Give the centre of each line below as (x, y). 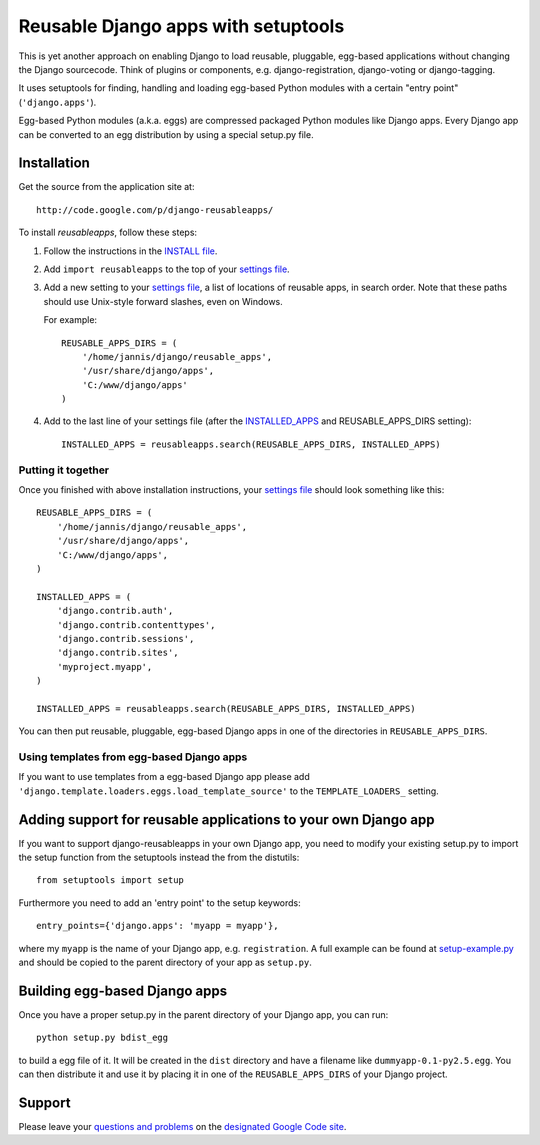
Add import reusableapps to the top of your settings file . (166, 269)
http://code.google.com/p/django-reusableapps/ (155, 209)
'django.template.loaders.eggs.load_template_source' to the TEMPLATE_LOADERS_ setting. (228, 791)
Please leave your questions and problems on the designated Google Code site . (182, 1127)
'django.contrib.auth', (115, 611)
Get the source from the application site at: (106, 187)
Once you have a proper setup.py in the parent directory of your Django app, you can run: (203, 1014)
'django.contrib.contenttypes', (136, 624)
